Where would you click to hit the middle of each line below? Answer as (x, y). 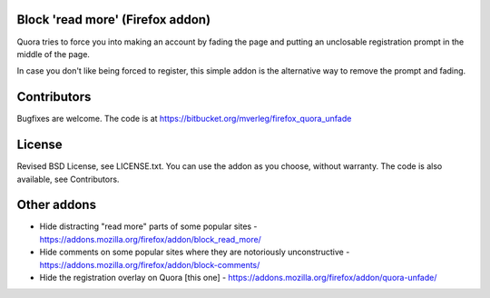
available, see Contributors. (68, 179)
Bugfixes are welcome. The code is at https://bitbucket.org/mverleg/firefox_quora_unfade (184, 119)
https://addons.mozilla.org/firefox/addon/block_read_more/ (151, 239)
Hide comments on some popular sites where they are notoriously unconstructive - (195, 252)
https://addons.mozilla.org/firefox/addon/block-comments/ (150, 264)
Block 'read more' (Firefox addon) (114, 20)
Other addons (57, 205)
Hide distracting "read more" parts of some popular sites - (148, 226)
